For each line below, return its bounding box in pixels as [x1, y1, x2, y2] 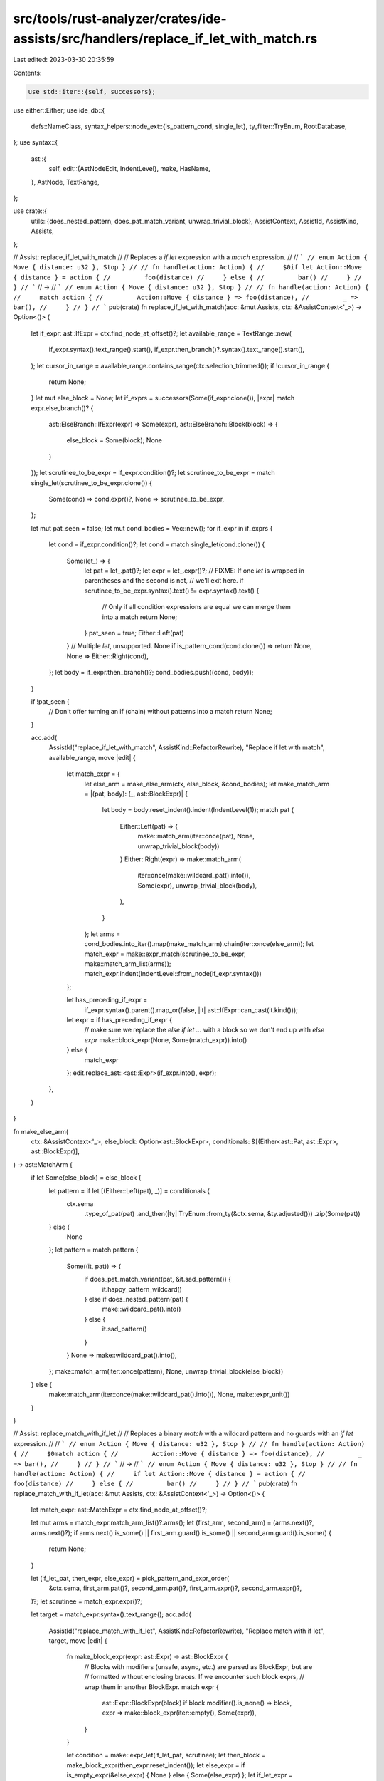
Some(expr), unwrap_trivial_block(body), [137, 881, 257, 890]
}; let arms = [84, 930, 121, 938]
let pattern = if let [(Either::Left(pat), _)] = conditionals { [48, 1186, 210, 1195]
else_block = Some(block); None [66, 436, 163, 445]
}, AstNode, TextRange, [31, 177, 100, 186]
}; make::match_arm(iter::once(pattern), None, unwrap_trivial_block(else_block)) [48, 1367, 284, 1376]
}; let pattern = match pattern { [48, 1245, 139, 1254]
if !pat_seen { [31, 697, 70, 705]
